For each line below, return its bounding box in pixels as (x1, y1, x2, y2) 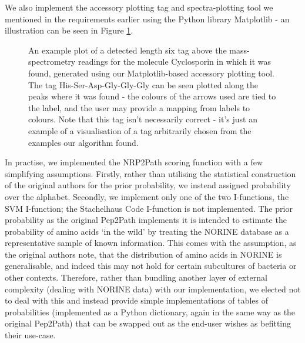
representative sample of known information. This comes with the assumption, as (5, 237, 297, 249)
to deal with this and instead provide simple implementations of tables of (5, 294, 269, 307)
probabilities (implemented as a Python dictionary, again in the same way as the (5, 305, 296, 318)
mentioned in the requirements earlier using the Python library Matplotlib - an (5, 12, 290, 25)
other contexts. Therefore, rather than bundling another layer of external (5, 271, 267, 284)
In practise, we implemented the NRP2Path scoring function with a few (5, 156, 263, 168)
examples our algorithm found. (28, 136, 139, 148)
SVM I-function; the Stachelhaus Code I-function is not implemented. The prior (5, 202, 293, 214)
